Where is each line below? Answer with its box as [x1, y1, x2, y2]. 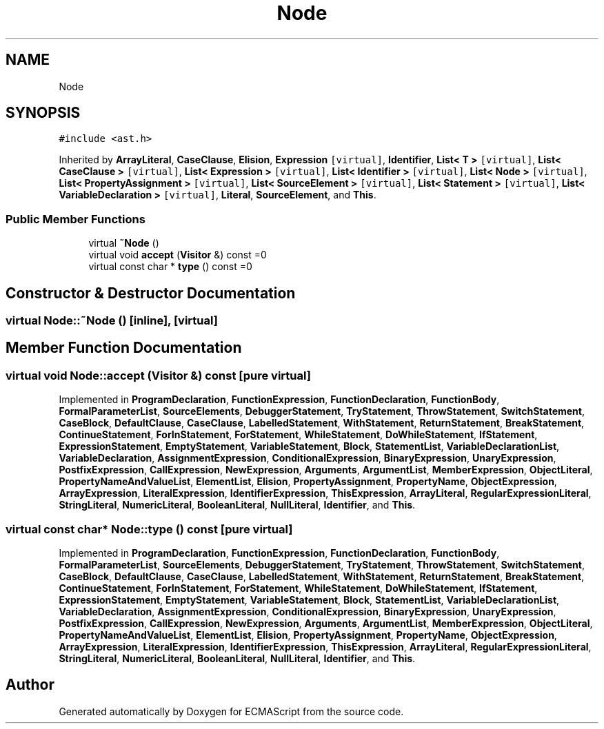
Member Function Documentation [6, 339, 242, 357]
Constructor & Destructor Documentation [6, 284, 296, 302]
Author [6, 676, 54, 694]
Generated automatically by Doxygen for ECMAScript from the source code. [59, 705, 404, 717]
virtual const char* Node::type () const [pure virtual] [6, 522, 293, 536]
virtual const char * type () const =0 [88, 260, 252, 273]
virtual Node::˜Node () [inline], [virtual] [6, 314, 218, 328]
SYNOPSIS [6, 104, 81, 122]
